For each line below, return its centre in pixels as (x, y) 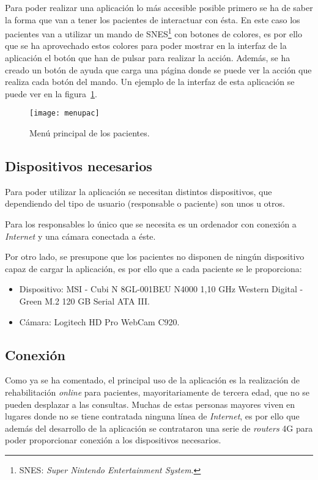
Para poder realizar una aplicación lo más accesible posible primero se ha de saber (159, 7)
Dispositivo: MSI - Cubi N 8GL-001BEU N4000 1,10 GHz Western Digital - (161, 289)
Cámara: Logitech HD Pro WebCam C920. (99, 321)
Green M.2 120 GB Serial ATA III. (84, 301)
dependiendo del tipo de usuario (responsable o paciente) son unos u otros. (145, 203)
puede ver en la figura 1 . (51, 93)
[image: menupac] (65, 113)
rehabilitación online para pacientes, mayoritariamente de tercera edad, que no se (157, 392)
